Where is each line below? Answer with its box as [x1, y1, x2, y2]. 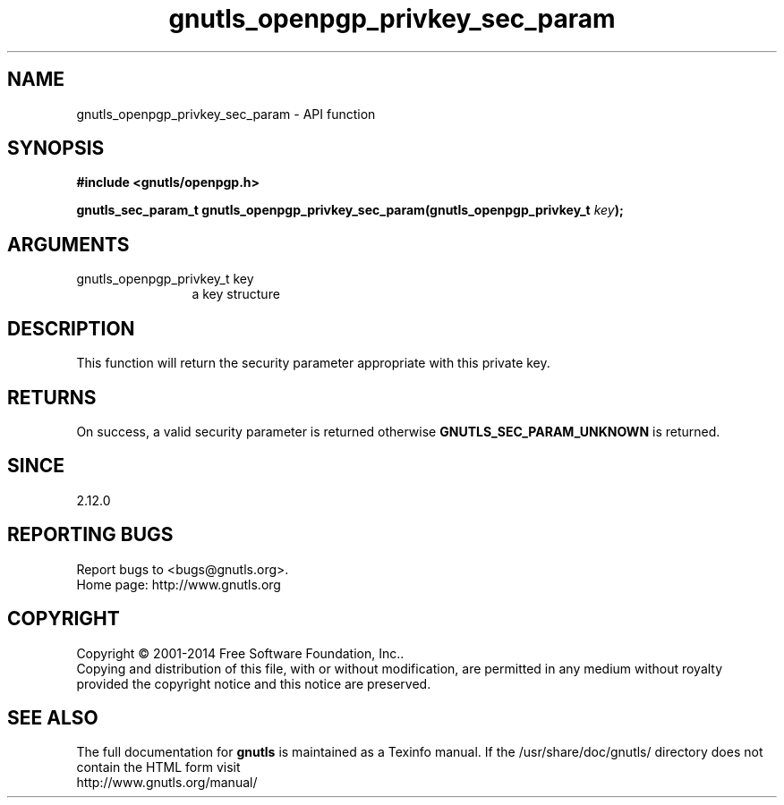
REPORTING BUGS [7, 523, 174, 547]
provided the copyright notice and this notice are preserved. [76, 675, 431, 691]
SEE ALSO [7, 706, 98, 729]
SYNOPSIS [7, 137, 105, 160]
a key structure [192, 286, 280, 302]
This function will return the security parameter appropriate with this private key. [76, 355, 550, 371]
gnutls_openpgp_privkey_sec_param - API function [76, 106, 376, 122]
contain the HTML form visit [76, 759, 241, 775]
